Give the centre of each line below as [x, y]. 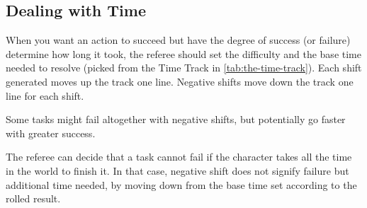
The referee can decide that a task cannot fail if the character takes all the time [179, 157]
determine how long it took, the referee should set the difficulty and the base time [183, 53]
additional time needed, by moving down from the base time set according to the [181, 184]
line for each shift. [45, 95]
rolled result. [33, 198]
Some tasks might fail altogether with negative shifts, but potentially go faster [176, 119]
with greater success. [51, 133]
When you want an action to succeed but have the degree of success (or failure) [178, 40]
